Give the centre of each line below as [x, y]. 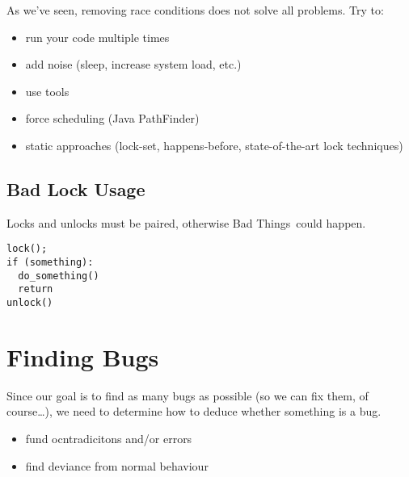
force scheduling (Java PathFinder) [112, 118]
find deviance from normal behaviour [117, 465]
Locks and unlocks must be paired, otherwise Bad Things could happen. [186, 222]
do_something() [59, 276]
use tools [47, 91]
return [36, 289]
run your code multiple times [97, 37]
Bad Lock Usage [76, 188]
